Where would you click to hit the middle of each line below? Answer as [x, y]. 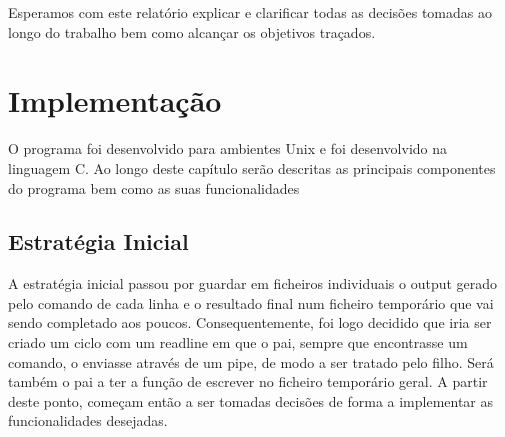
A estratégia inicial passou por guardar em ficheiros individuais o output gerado [253, 283]
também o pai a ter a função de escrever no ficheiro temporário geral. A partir [248, 381]
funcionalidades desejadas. [88, 420]
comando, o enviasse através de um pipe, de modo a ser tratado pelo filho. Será [251, 361]
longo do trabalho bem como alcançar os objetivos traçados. [192, 31]
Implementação [115, 100]
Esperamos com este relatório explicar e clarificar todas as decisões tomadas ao [250, 12]
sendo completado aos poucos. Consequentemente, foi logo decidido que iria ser [250, 322]
